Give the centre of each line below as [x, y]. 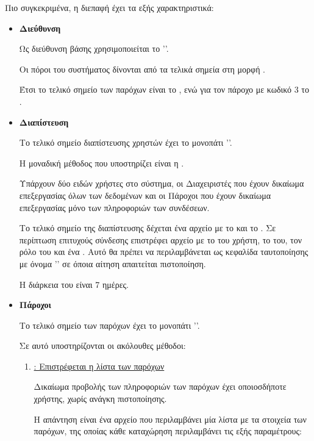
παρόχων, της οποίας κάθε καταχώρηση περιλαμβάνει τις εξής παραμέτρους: [168, 431]
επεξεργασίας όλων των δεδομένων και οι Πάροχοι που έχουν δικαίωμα [145, 195]
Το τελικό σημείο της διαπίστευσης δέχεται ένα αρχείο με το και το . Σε [148, 228]
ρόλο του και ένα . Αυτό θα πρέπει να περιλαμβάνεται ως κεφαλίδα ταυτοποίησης [164, 252]
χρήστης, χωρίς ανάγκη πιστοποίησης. [100, 399]
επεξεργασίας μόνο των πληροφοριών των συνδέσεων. [114, 207]
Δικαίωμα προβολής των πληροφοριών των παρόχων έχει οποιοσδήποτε [160, 386]
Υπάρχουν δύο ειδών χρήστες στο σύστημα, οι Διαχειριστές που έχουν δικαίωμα [162, 183]
